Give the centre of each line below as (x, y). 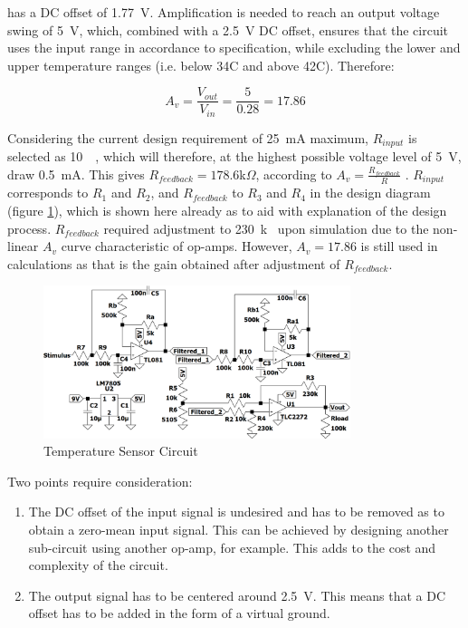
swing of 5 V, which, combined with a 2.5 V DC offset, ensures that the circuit (228, 29)
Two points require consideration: (100, 481)
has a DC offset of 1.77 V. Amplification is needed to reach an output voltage (224, 12)
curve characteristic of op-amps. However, (177, 246)
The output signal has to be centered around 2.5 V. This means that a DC (237, 595)
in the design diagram (370, 193)
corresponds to (48, 193)
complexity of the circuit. (98, 565)
